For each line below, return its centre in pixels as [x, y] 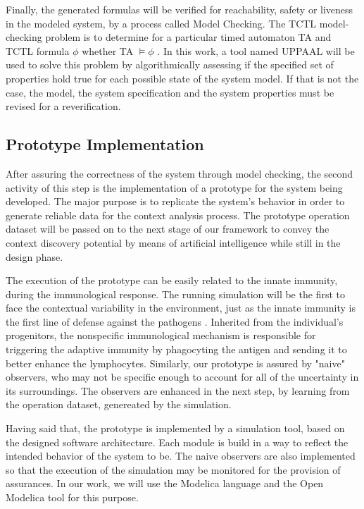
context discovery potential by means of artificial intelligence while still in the [173, 242]
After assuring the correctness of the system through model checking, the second [180, 173]
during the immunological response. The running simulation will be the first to [175, 294]
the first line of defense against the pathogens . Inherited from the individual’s [175, 321]
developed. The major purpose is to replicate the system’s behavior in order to [175, 201]
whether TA [108, 50]
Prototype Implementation [105, 144]
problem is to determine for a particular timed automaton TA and [188, 37]
